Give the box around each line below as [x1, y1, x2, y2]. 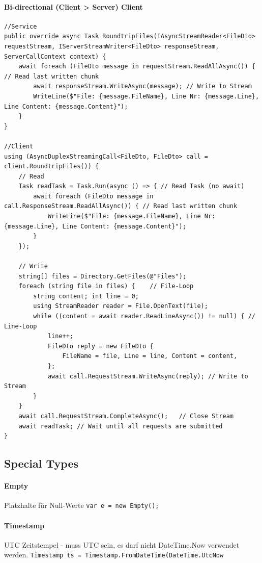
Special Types [4, 455, 79, 471]
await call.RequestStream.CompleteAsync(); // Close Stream [18, 412, 234, 420]
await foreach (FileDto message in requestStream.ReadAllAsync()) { [18, 63, 255, 70]
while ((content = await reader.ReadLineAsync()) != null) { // [33, 313, 255, 320]
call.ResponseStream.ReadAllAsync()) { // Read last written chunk [4, 202, 238, 210]
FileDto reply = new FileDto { [47, 342, 154, 350]
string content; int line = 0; [33, 292, 139, 300]
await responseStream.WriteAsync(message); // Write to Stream [33, 83, 252, 90]
